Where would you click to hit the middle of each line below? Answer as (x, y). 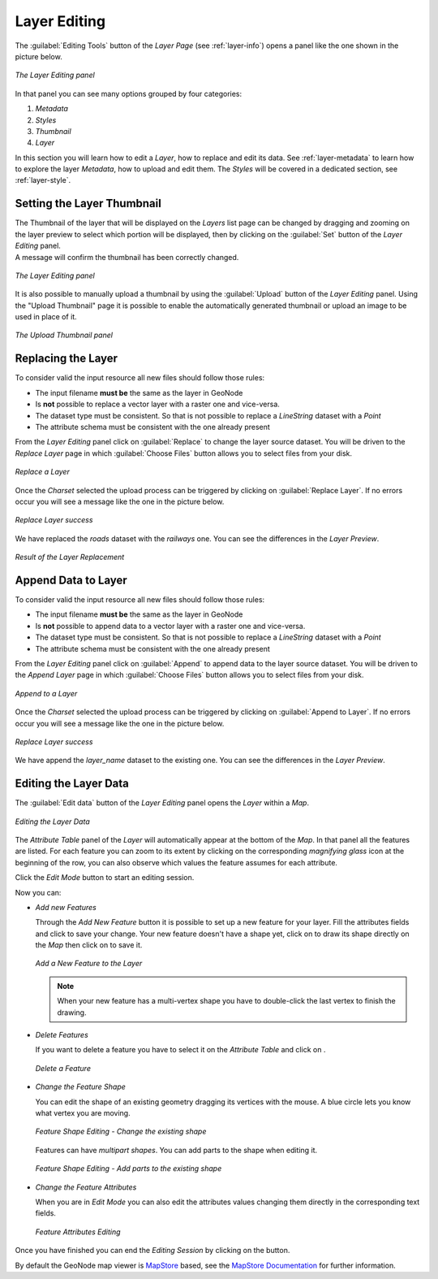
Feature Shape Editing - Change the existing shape (121, 1132)
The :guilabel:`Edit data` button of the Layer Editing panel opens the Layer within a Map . (162, 803)
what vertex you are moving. (83, 1113)
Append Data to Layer (71, 580)
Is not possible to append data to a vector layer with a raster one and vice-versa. (170, 626)
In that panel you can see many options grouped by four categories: (129, 93)
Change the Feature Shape (80, 1087)
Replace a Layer (43, 472)
